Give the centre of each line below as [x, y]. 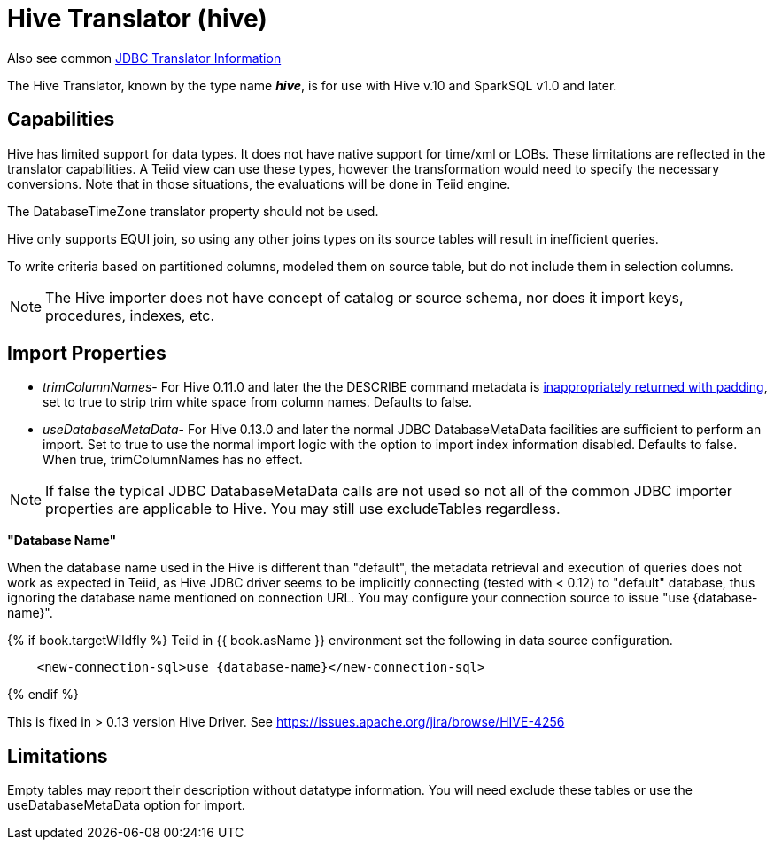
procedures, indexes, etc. [130, 315]
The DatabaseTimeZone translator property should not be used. [193, 211]
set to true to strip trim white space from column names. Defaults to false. [258, 402]
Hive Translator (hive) [137, 19]
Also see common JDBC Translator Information [144, 58]
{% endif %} [43, 695]
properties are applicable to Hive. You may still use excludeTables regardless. [303, 509]
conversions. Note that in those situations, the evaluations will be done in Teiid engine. [259, 183]
